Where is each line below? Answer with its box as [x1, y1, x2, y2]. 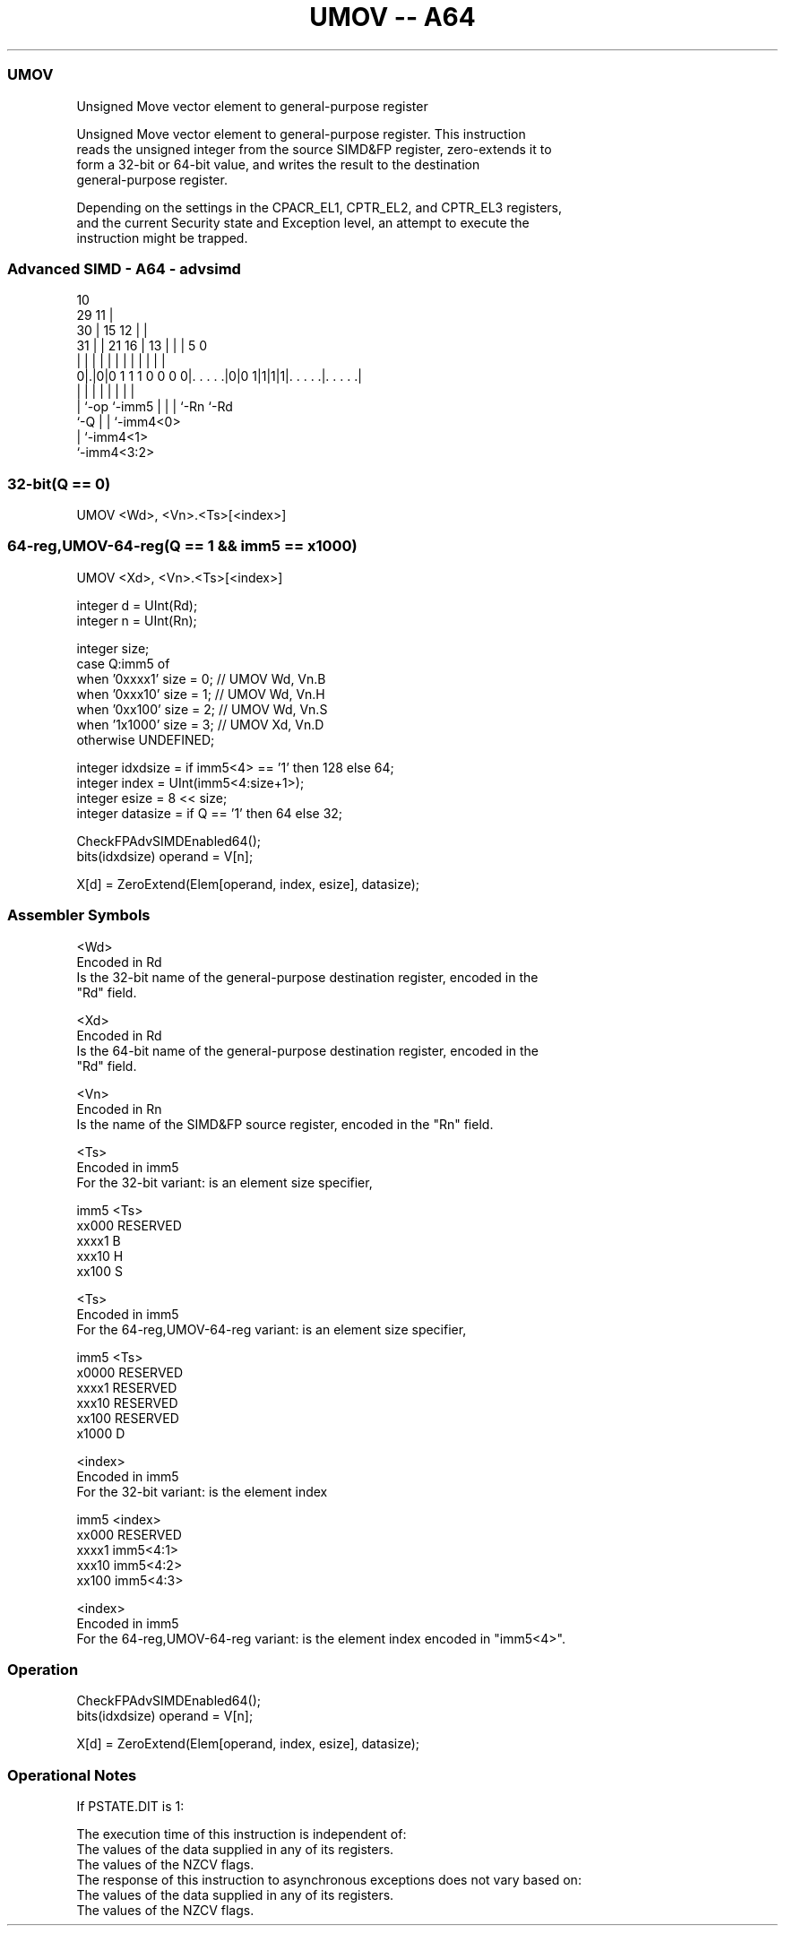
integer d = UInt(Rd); [76, 597, 198, 613]
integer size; [76, 640, 150, 656]
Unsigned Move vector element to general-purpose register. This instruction [76, 125, 526, 142]
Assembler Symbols [7, 906, 151, 925]
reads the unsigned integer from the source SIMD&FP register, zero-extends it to [76, 141, 552, 157]
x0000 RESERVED [76, 1364, 184, 1380]
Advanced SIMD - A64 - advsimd [7, 259, 241, 278]
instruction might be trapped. [76, 229, 248, 246]
